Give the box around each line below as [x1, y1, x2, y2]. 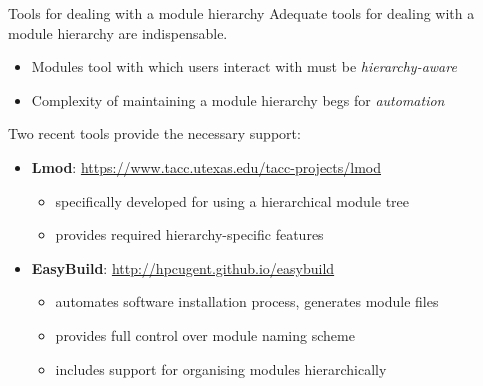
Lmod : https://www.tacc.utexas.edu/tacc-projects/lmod [31, 156, 382, 177]
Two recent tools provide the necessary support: [8, 123, 301, 144]
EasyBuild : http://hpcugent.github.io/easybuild [31, 257, 335, 278]
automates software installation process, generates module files [55, 291, 439, 312]
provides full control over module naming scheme [55, 324, 355, 345]
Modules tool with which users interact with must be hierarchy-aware [31, 56, 457, 77]
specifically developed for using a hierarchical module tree [55, 190, 410, 211]
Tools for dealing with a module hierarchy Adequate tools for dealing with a [8, 3, 475, 23]
